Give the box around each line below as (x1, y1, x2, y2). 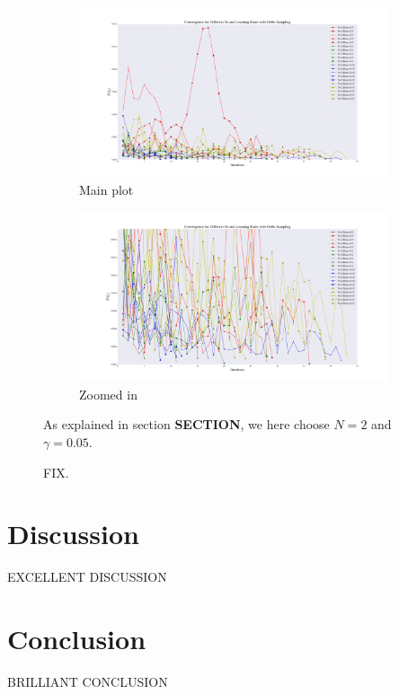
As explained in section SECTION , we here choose (43, 415, 330, 434)
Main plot (79, 180, 134, 199)
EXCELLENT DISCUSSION (7, 567, 167, 586)
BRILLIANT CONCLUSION (7, 672, 168, 690)
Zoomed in (79, 384, 137, 403)
